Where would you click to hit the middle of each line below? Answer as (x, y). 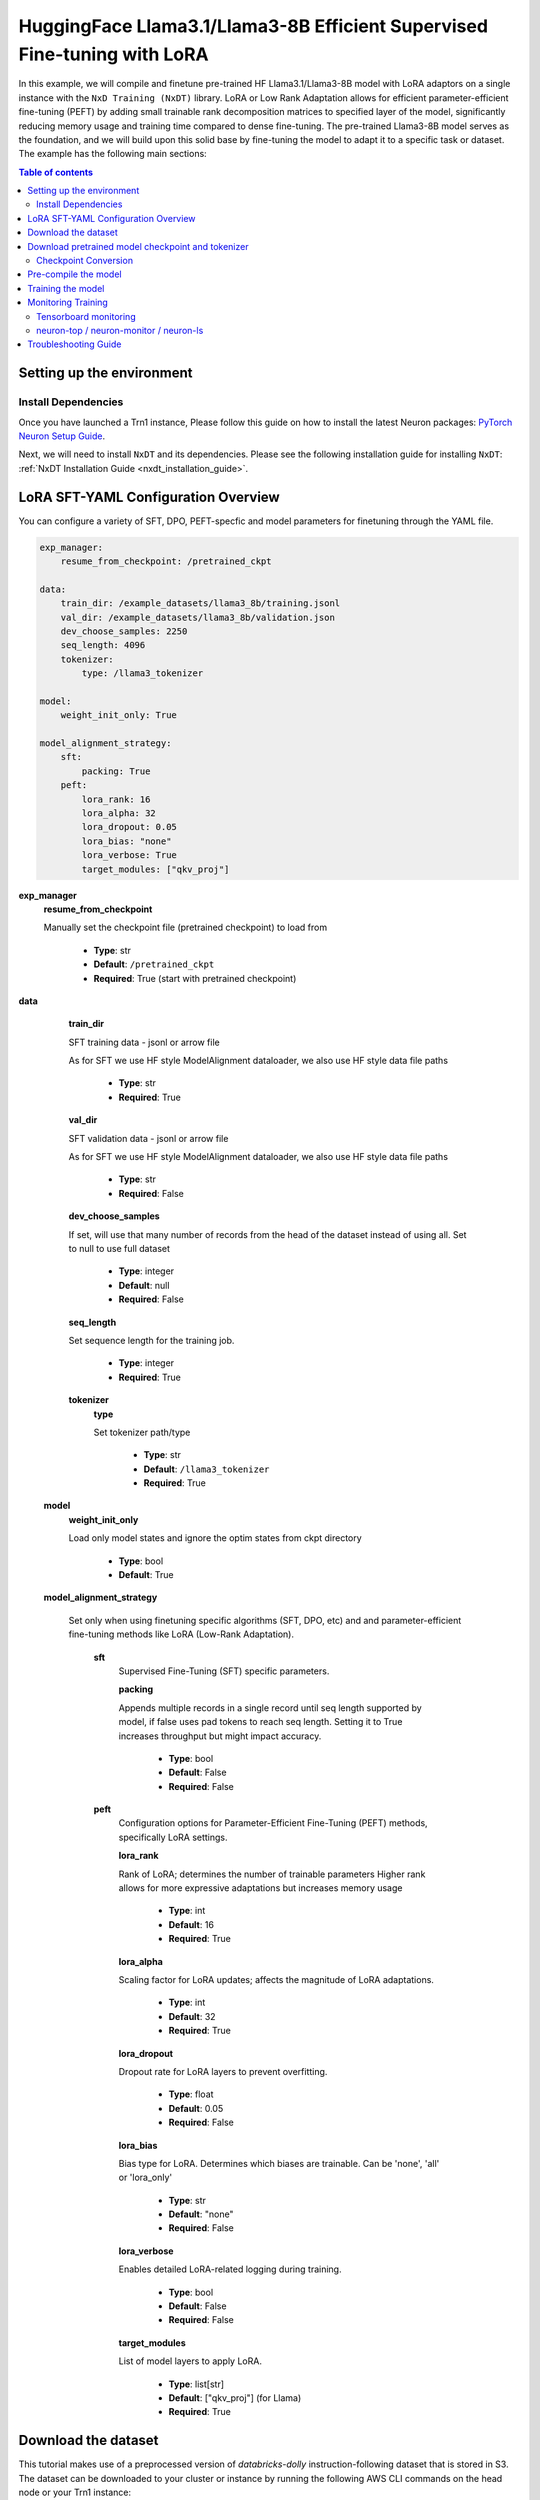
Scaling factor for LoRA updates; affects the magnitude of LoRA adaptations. (276, 1979)
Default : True (146, 1575)
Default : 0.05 (196, 2108)
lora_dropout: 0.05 (129, 827)
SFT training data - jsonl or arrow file (144, 1042)
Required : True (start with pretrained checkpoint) (195, 978)
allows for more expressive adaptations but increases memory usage (260, 1888)
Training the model (66, 288)
